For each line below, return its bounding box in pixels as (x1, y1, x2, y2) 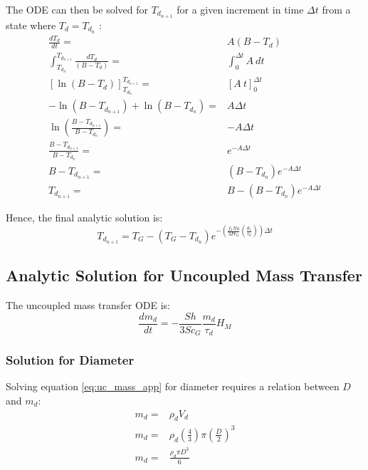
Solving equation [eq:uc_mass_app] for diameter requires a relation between (6, 379, 340, 394)
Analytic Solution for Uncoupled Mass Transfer (6, 264, 362, 286)
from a (322, 2, 351, 16)
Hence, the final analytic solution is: (6, 209, 163, 224)
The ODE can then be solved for (6, 2, 149, 16)
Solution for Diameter (6, 351, 135, 369)
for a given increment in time (177, 2, 304, 16)
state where (6, 17, 56, 32)
